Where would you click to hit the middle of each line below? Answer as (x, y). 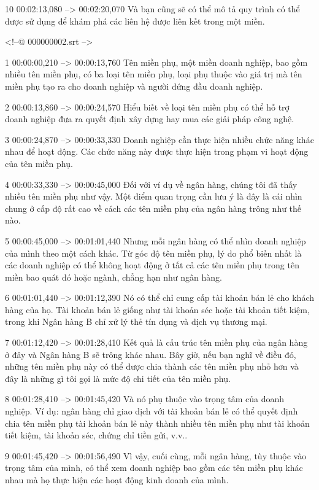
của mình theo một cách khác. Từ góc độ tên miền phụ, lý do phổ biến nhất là (153, 253)
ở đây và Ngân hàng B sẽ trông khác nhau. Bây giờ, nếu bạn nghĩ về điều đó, (151, 354)
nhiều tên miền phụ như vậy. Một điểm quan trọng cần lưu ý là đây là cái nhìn (154, 196)
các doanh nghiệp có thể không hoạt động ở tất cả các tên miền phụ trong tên (152, 265)
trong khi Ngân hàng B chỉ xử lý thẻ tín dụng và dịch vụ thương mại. (136, 321)
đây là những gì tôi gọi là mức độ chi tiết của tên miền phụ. (118, 378)
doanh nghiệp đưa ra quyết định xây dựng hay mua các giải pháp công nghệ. (150, 119)
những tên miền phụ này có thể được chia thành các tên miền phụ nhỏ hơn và (152, 366)
